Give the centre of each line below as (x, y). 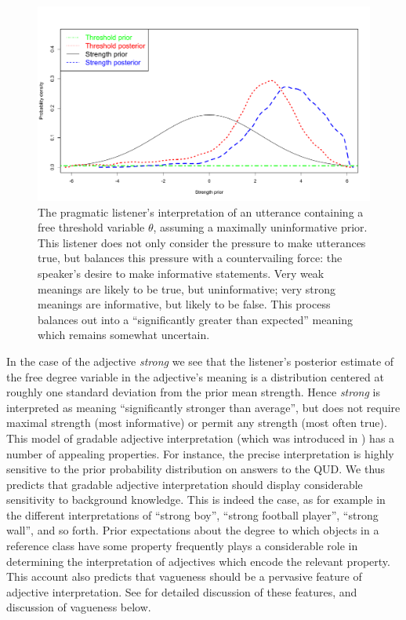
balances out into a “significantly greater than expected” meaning (195, 319)
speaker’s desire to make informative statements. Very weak (181, 273)
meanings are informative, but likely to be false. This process (184, 304)
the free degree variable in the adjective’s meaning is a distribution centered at (195, 376)
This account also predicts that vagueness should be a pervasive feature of (184, 576)
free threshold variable (91, 227)
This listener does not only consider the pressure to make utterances (202, 242)
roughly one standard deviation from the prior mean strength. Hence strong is (193, 392)
